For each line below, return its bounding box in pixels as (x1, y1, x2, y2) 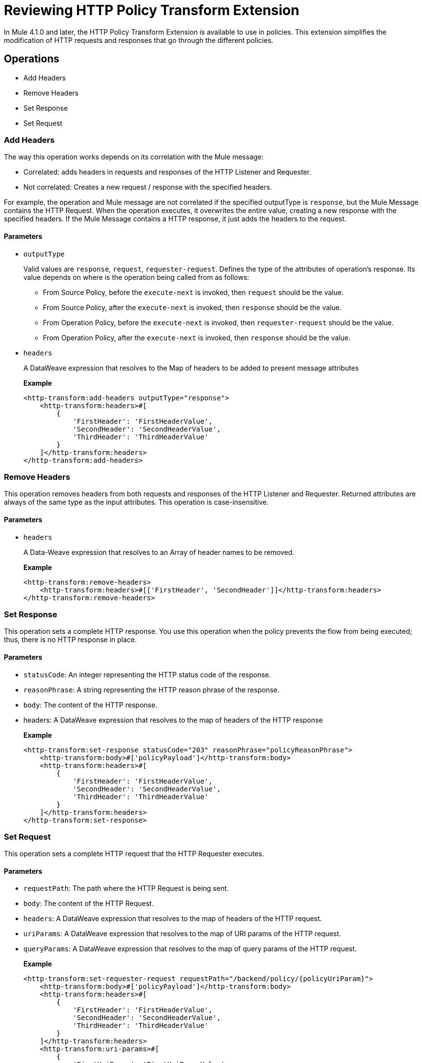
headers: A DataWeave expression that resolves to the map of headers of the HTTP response (23, 715, 323, 724)
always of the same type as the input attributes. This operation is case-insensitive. (4, 498, 269, 507)
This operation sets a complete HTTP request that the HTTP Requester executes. (4, 849, 264, 858)
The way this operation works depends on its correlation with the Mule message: (4, 153, 264, 161)
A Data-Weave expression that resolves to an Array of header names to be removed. (23, 548, 295, 556)
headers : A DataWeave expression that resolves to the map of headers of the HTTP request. (23, 914, 322, 923)
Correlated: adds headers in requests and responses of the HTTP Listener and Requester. (23, 168, 311, 177)
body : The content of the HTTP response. (23, 700, 158, 709)
